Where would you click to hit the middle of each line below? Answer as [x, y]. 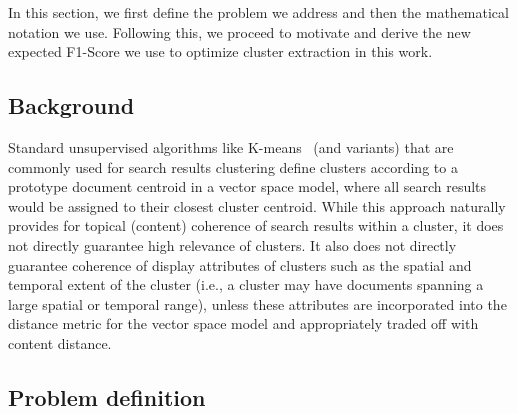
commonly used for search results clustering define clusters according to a [233, 166]
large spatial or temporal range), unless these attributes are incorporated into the [257, 303]
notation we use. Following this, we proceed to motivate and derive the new [239, 31]
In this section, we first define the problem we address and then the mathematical [258, 12]
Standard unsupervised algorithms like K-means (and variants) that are [231, 146]
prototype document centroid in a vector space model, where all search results [247, 186]
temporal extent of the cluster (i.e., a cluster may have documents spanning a [246, 284]
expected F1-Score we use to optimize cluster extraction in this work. [220, 51]
